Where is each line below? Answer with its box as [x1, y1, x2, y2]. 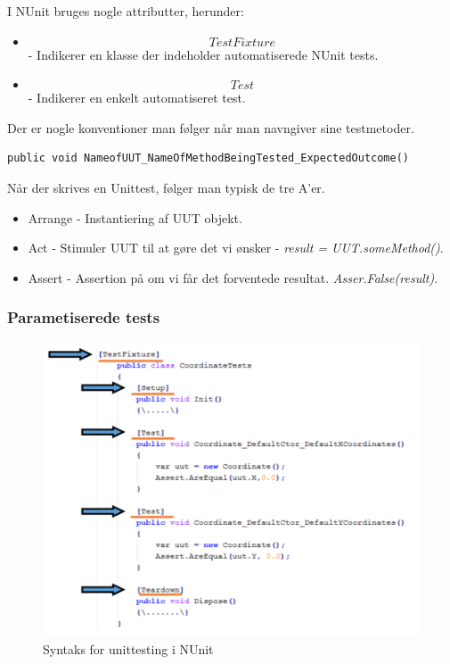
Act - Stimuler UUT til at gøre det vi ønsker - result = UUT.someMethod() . [28, 238, 444, 257]
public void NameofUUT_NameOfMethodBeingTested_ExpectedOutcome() [7, 152, 410, 165]
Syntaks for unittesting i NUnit [43, 640, 214, 659]
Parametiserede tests [7, 306, 160, 328]
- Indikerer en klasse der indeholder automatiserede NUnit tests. [28, 45, 379, 63]
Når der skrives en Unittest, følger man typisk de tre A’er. [7, 178, 325, 196]
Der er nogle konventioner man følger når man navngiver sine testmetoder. [7, 118, 414, 137]
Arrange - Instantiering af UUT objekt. [28, 208, 242, 227]
